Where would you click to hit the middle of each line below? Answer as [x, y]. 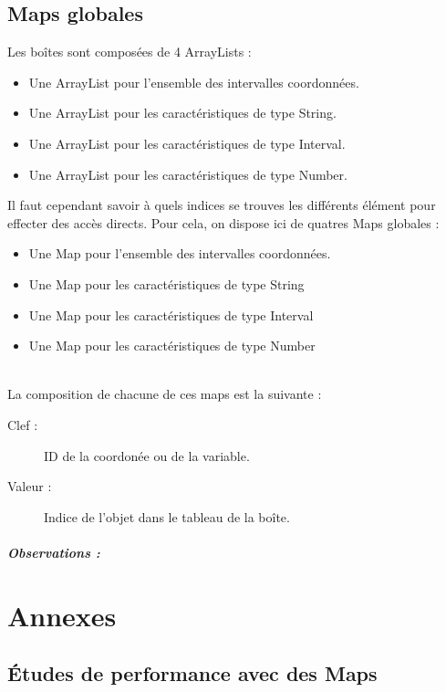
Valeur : [30, 486]
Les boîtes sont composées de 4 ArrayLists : [130, 52]
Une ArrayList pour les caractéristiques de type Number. [188, 174]
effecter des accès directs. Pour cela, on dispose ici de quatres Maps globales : [223, 222]
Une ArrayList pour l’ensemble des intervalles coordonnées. [194, 82]
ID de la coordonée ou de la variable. [147, 455]
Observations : [54, 552]
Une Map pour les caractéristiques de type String [166, 283]
